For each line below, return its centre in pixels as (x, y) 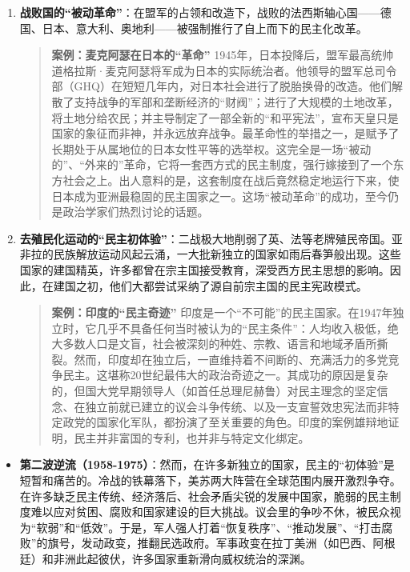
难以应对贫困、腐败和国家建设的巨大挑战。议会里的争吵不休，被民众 (210, 512)
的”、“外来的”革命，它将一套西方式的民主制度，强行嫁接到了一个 (222, 164)
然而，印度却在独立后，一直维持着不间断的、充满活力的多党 (231, 359)
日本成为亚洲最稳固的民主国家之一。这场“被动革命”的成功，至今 (219, 196)
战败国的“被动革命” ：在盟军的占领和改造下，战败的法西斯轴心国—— (200, 12)
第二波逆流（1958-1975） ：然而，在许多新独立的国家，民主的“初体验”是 (207, 464)
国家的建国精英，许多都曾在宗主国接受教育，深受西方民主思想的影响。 (205, 269)
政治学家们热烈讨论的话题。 (136, 212)
